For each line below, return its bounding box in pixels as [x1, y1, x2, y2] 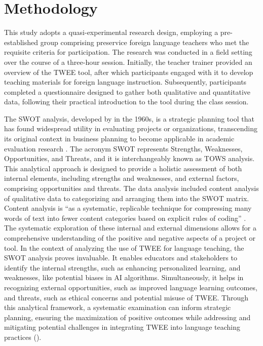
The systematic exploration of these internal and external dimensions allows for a [4, 222, 256, 233]
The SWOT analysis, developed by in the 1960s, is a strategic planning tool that [4, 113, 254, 124]
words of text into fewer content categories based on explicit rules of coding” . [4, 212, 246, 223]
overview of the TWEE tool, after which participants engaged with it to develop [4, 66, 253, 77]
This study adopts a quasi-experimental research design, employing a [4, 27, 218, 37]
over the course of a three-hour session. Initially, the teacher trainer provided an [4, 56, 252, 67]
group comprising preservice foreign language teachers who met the [40, 36, 249, 47]
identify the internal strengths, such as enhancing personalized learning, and [4, 262, 241, 273]
